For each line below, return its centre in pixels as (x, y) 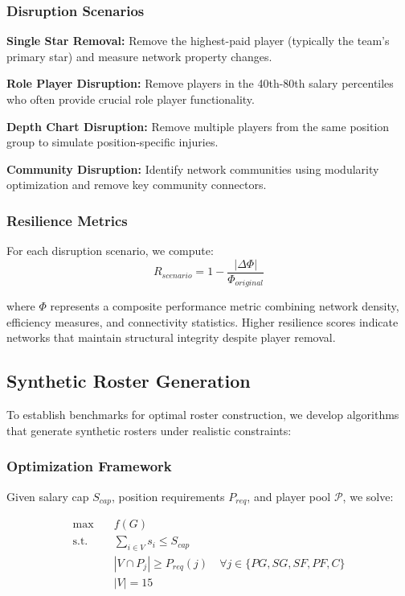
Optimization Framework (89, 466)
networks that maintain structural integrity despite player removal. (171, 337)
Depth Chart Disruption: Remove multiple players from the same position (198, 126)
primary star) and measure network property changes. (139, 56)
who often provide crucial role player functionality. (131, 99)
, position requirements (168, 496)
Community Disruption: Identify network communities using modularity (193, 169)
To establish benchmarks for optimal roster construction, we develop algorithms (203, 415)
